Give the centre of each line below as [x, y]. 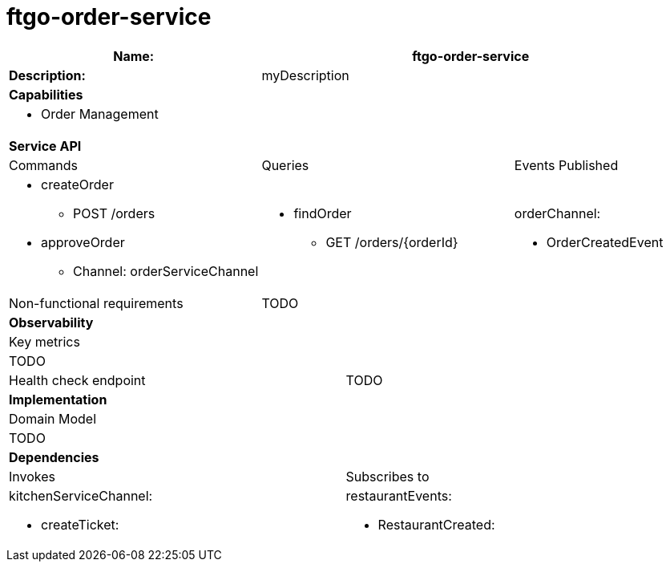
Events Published [566, 165]
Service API [45, 146]
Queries [285, 165]
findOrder [323, 213]
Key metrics [44, 341]
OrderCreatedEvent [605, 242]
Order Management [100, 114]
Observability [51, 322]
